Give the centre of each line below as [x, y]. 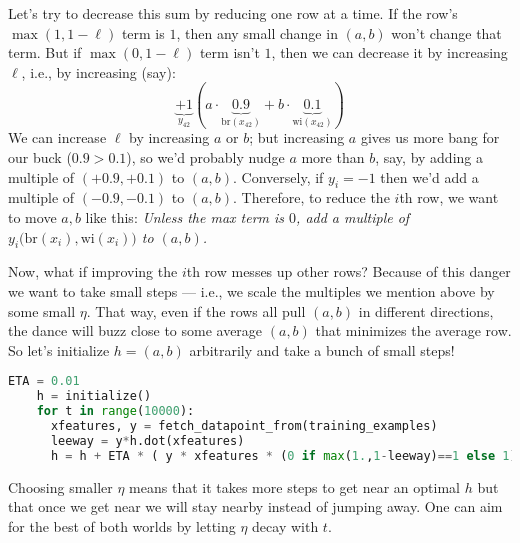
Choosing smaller [60, 486]
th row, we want [449, 197]
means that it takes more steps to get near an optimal [294, 486]
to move [32, 217]
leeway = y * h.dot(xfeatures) [147, 440]
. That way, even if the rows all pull [196, 310]
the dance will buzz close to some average [135, 330]
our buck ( [40, 157]
